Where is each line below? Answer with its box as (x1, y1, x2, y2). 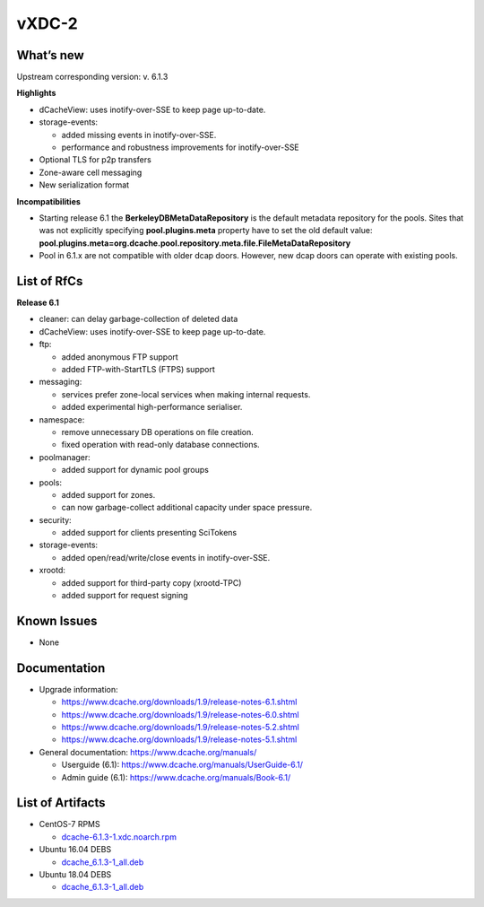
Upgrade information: (39, 684, 118, 694)
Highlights (16, 88, 56, 99)
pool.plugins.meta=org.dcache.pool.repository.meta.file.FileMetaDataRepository (39, 238, 351, 249)
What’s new (16, 48, 84, 63)
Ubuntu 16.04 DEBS (39, 844, 112, 855)
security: (39, 514, 72, 525)
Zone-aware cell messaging (39, 167, 143, 178)
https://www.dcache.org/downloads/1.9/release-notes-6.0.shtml (61, 709, 299, 719)
